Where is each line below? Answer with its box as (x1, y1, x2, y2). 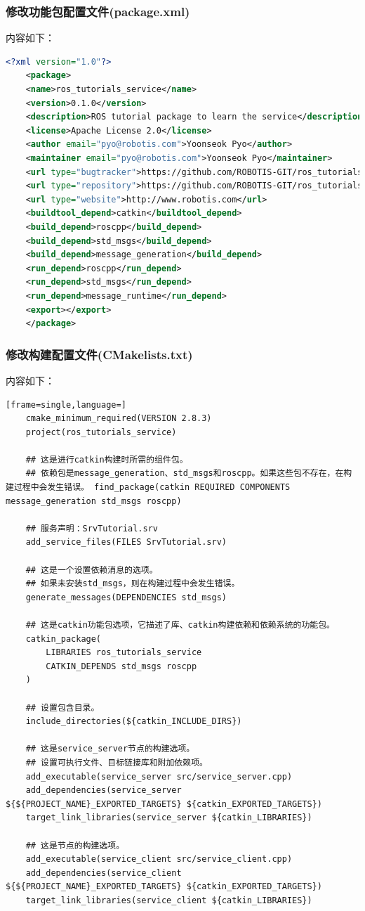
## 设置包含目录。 (25, 702, 100, 713)
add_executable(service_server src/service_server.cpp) (25, 771, 293, 782)
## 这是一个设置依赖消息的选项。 (25, 564, 158, 575)
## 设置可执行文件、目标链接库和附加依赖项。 (25, 757, 208, 768)
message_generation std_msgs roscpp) (6, 496, 182, 506)
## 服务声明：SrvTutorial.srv (25, 523, 158, 534)
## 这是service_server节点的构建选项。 (25, 744, 195, 754)
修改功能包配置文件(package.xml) (6, 2, 190, 20)
